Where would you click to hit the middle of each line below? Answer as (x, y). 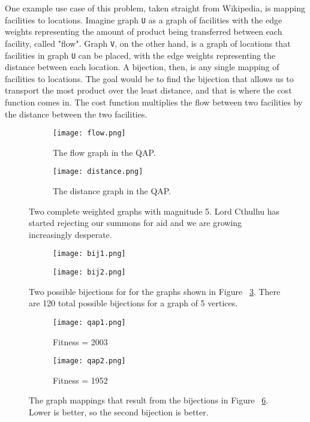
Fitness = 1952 (80, 380)
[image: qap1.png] (89, 322)
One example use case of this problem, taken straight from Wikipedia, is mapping (155, 8)
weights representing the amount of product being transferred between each (144, 31)
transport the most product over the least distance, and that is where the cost (148, 90)
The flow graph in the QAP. (104, 152)
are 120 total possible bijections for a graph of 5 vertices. (133, 303)
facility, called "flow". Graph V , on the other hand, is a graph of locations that (148, 43)
